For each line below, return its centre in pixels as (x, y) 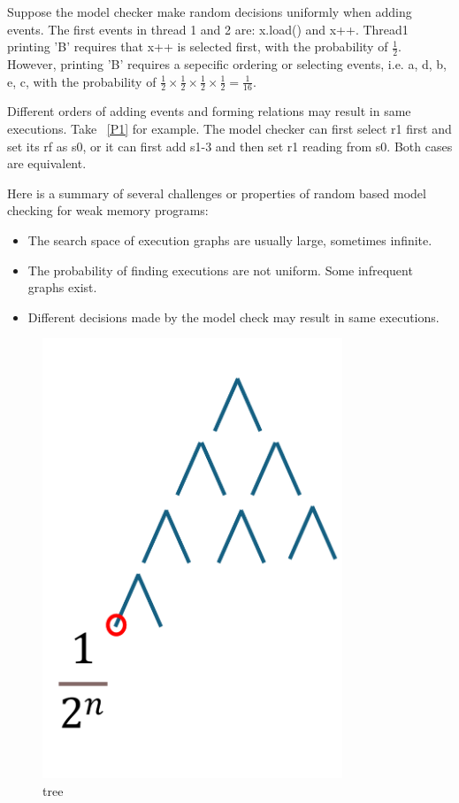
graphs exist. (62, 287)
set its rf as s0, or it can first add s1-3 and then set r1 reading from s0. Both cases (230, 146)
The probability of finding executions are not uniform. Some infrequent (220, 270)
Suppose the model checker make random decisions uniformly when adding (210, 12)
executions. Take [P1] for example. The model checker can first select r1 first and (229, 129)
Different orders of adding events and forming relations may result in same (209, 111)
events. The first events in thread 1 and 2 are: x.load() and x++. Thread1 (208, 29)
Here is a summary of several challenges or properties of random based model (217, 193)
